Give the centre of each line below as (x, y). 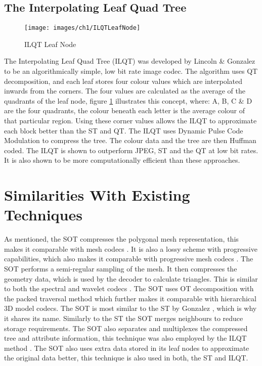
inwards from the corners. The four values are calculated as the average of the (125, 91)
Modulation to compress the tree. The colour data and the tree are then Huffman (130, 140)
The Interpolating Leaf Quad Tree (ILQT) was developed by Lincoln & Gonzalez (130, 61)
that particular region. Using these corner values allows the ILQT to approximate (130, 121)
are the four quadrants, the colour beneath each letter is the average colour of (125, 110)
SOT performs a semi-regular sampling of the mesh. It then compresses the (121, 269)
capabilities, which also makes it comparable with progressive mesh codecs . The (129, 259)
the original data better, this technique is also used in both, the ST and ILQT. (126, 358)
